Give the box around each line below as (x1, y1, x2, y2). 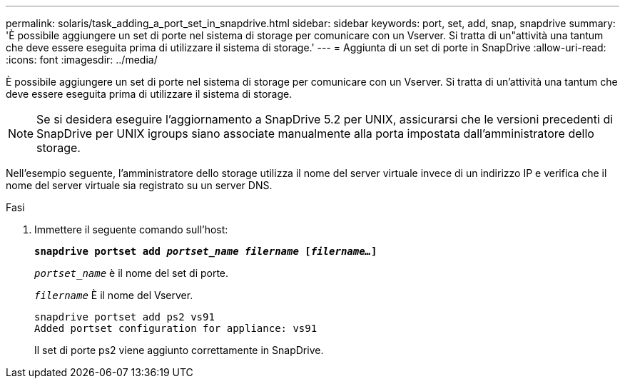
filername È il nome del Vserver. (34, 289, 193, 301)
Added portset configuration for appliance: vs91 (34, 323, 317, 334)
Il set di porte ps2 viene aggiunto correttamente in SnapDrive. (34, 344, 324, 356)
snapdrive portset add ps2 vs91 (34, 311, 215, 323)
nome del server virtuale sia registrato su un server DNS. (6, 179, 273, 191)
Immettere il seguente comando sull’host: (34, 223, 228, 236)
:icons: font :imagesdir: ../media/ (6, 54, 158, 66)
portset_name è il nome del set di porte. (34, 267, 229, 279)
